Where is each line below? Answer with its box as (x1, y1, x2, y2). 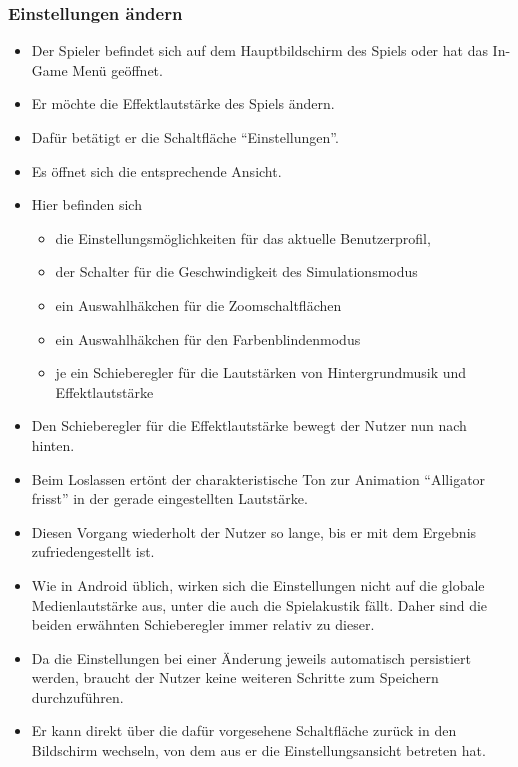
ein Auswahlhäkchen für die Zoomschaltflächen (55, 294, 342, 315)
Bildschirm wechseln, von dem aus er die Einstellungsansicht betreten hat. (31, 740, 486, 761)
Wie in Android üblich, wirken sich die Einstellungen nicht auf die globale (31, 574, 485, 595)
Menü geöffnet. (72, 59, 163, 80)
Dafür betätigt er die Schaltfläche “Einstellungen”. (31, 127, 339, 147)
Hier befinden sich (31, 194, 142, 215)
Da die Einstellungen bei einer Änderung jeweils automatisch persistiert (31, 647, 472, 668)
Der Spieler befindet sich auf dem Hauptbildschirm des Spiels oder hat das (31, 40, 488, 61)
